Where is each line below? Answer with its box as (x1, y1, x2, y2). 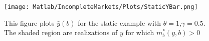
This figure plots (4, 17, 55, 28)
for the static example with (78, 17, 161, 28)
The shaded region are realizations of (4, 27, 118, 38)
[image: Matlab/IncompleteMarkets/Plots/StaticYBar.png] (4, 3, 198, 10)
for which (125, 27, 154, 38)
